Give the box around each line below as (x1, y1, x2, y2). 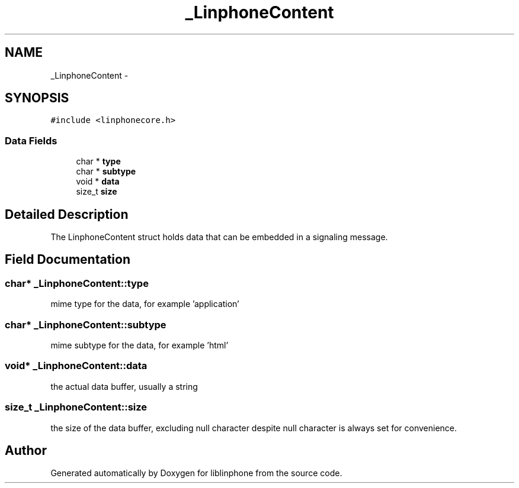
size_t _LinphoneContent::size (5, 401, 148, 413)
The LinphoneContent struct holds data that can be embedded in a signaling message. (50, 232, 388, 243)
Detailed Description (5, 206, 129, 222)
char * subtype (76, 166, 136, 177)
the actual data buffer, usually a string (50, 381, 198, 392)
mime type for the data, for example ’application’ (50, 299, 239, 309)
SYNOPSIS (5, 91, 69, 106)
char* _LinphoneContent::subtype (5, 318, 166, 331)
